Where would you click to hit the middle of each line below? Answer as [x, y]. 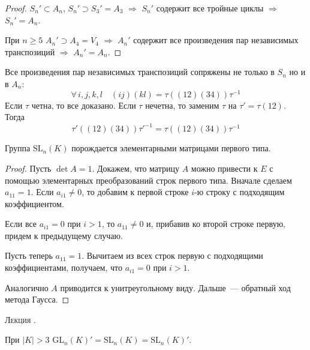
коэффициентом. [34, 203]
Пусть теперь [29, 255]
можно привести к [224, 168]
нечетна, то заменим [182, 105]
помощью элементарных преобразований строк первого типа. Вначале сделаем [148, 180]
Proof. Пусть [28, 168]
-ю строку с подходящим [240, 192]
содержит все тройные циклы [210, 8]
